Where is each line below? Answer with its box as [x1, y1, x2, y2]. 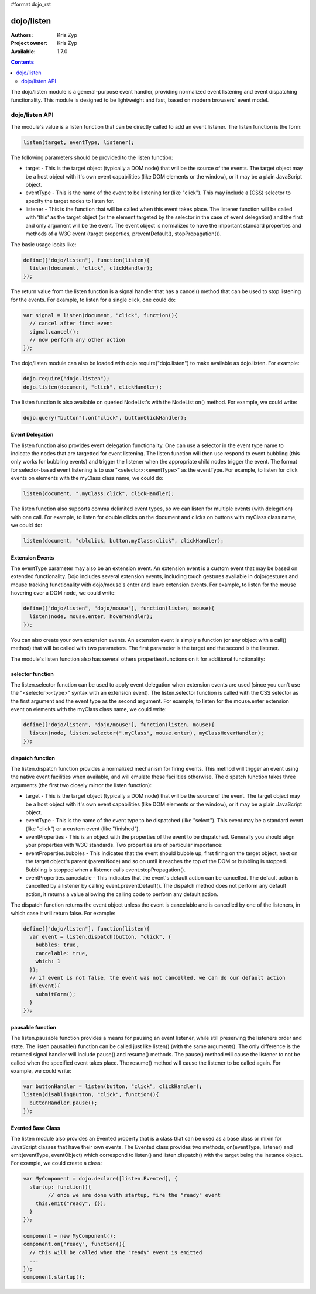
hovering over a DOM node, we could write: [11, 589, 116, 596]
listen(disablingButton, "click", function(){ [23, 1092, 159, 1098]
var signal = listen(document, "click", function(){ [23, 312, 178, 318]
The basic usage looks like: [11, 241, 77, 248]
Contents [11, 59, 35, 66]
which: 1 [35, 958, 61, 965]
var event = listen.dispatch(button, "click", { [29, 933, 172, 940]
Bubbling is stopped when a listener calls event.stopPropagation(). [25, 866, 186, 873]
